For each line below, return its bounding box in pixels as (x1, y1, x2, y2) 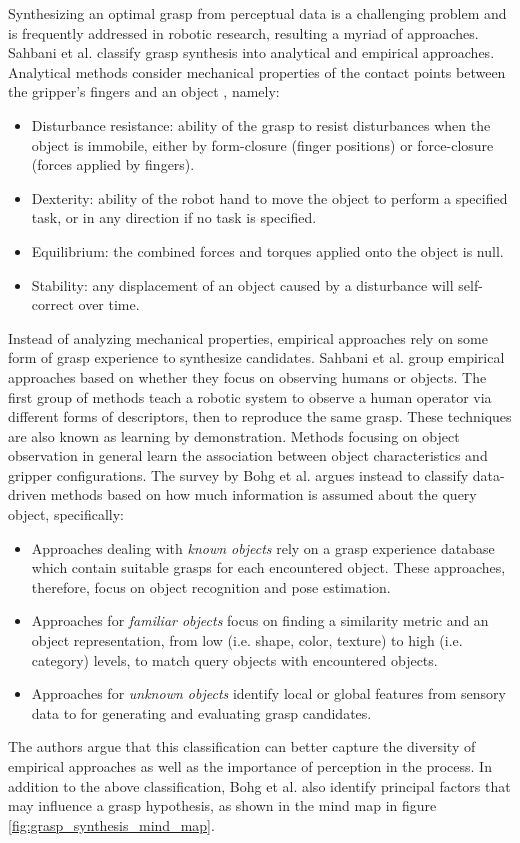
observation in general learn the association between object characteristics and (8, 445, 488, 466)
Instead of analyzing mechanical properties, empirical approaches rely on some (8, 327, 488, 348)
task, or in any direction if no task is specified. (31, 207, 317, 228)
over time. (78, 294, 140, 315)
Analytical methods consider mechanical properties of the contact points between (8, 61, 506, 82)
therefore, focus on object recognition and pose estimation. (31, 576, 391, 597)
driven (8, 484, 47, 505)
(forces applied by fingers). (31, 154, 195, 175)
